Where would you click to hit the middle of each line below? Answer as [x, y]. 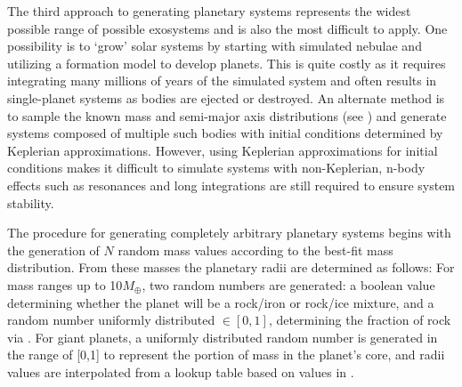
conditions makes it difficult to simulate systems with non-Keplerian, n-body [216, 168]
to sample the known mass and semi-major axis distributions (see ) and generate [227, 115]
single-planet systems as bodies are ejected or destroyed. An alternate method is [226, 97]
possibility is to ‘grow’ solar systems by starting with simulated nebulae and [215, 46]
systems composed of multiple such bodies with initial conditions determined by [225, 133]
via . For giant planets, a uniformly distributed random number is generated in [223, 337]
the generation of [53, 250]
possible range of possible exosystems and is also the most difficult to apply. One [227, 28]
